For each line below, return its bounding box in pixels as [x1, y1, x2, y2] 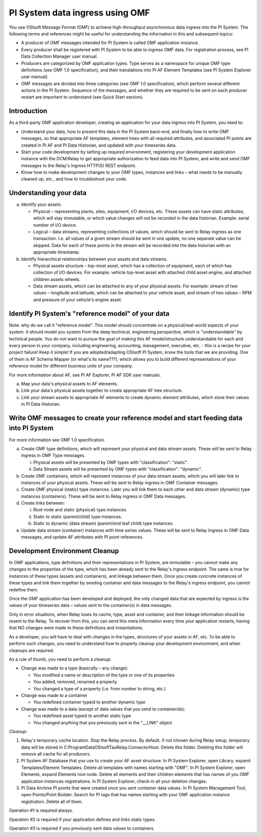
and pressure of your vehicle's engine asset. [33, 297, 122, 302]
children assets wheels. [33, 276, 81, 282]
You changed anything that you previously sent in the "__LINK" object [33, 720, 172, 725]
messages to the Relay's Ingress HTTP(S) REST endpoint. [21, 163, 136, 168]
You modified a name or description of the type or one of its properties [33, 672, 175, 678]
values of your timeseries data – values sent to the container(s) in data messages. [9, 603, 173, 608]
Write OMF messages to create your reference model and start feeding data [9, 414, 243, 422]
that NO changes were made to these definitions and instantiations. [9, 625, 144, 631]
